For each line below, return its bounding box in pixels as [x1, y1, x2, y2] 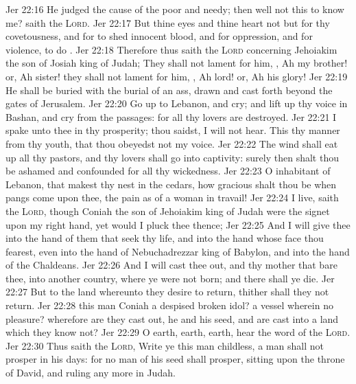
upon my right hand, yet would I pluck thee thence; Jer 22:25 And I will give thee [5, 217, 351, 231]
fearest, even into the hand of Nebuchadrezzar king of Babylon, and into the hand [5, 244, 350, 258]
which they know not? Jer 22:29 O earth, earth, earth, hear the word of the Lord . [5, 325, 351, 339]
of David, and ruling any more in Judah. [5, 365, 176, 380]
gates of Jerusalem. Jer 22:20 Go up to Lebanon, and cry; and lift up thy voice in [5, 96, 348, 111]
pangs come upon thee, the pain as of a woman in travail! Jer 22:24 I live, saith [5, 190, 339, 205]
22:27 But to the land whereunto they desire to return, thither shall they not [5, 284, 329, 299]
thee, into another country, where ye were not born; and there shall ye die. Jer [5, 271, 335, 285]
